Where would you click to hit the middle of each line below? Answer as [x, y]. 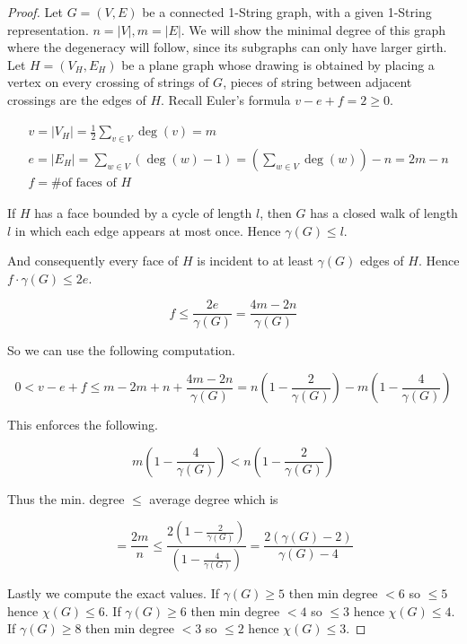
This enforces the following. [83, 424]
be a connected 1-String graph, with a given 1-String [287, 12]
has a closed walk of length [384, 212]
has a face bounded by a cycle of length [143, 212]
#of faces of [84, 183]
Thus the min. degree [66, 498]
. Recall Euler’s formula [226, 99]
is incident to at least [255, 261]
